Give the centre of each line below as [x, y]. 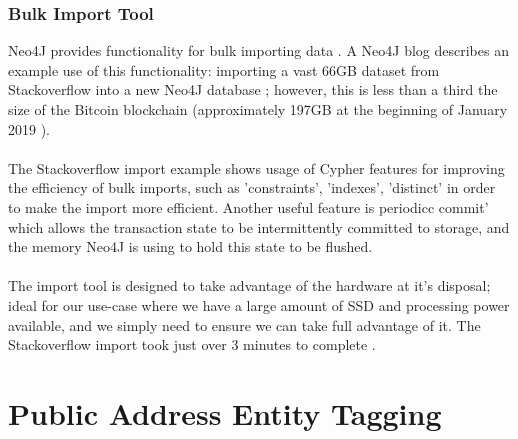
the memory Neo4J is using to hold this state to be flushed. [190, 246]
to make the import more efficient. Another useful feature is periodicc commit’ [248, 206]
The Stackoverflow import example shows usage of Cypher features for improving [256, 167]
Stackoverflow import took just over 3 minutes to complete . [192, 344]
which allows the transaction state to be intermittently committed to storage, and [259, 226]
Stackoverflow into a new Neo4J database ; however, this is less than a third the [253, 89]
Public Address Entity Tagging [225, 412]
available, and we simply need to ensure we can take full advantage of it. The [244, 324]
